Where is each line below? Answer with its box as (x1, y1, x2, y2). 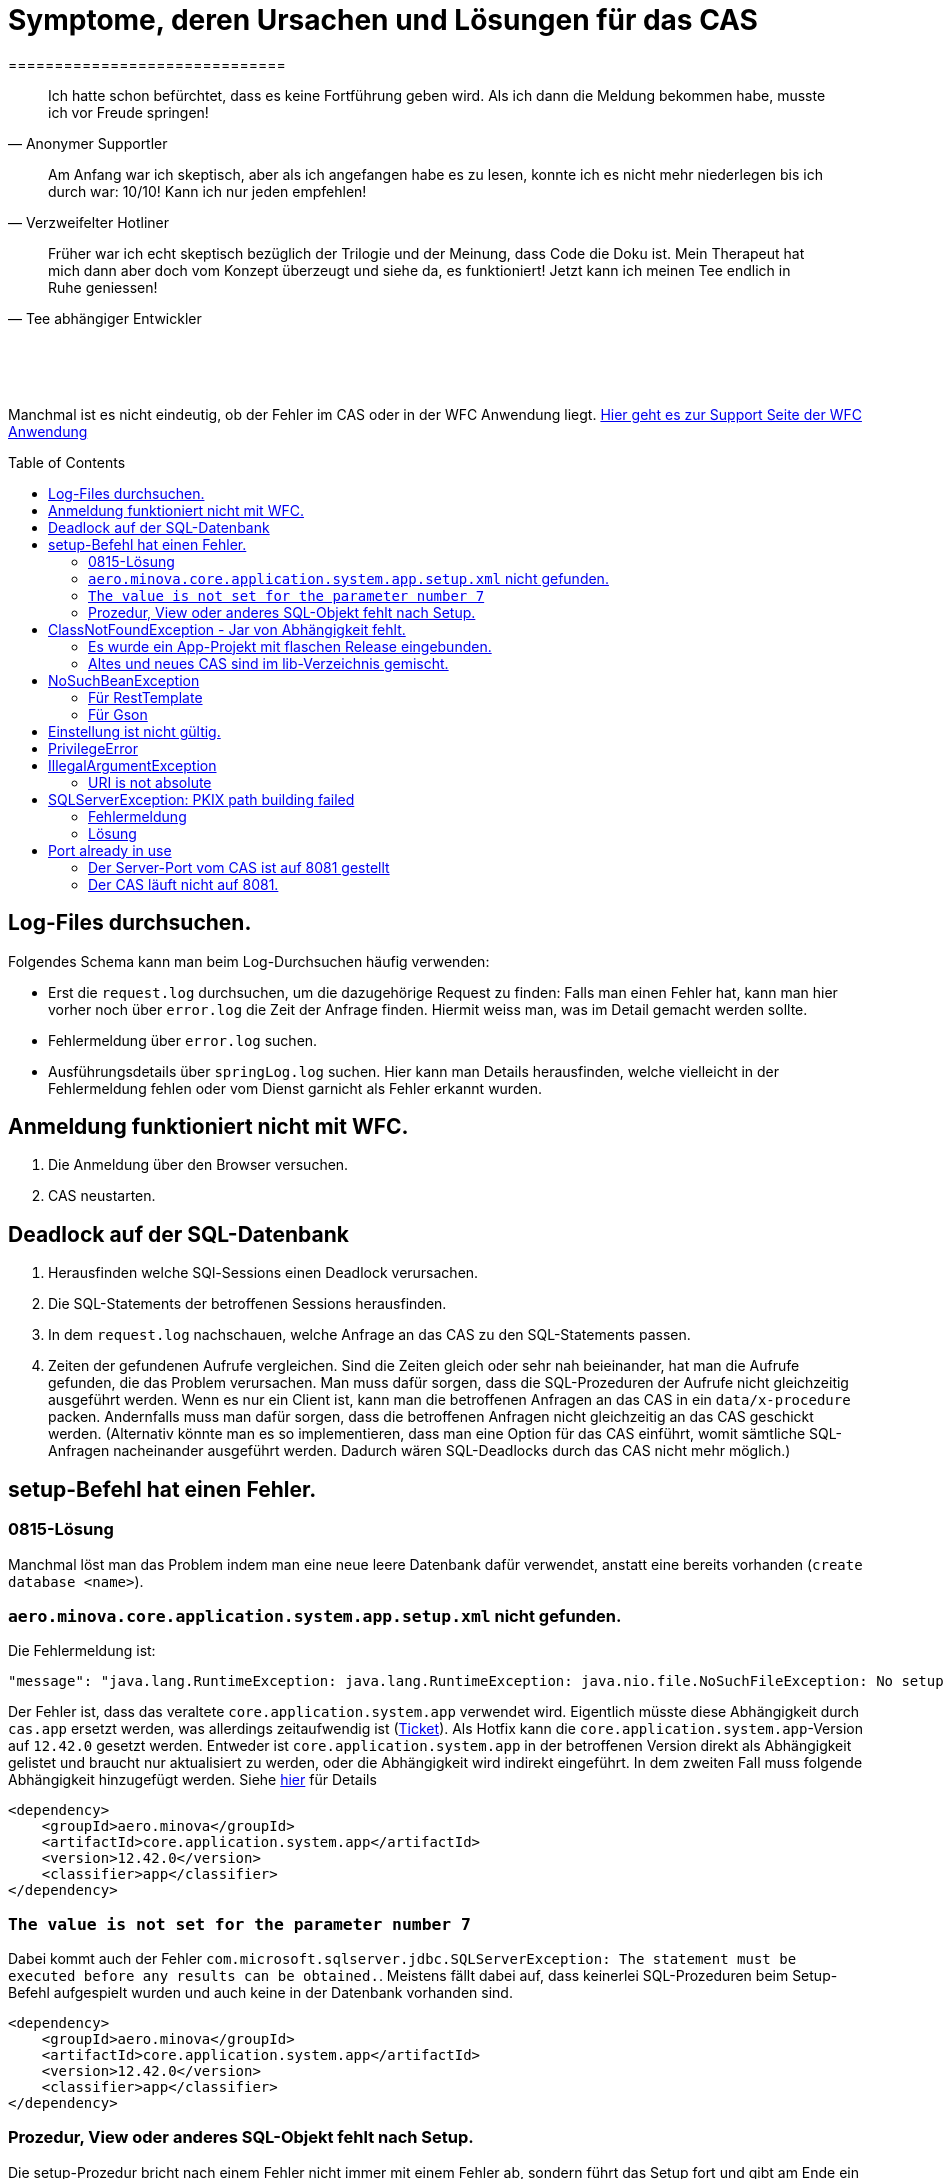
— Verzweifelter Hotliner (8, 213, 170, 231)
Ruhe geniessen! (48, 278, 158, 296)
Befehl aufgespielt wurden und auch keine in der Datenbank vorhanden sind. (8, 1984, 513, 2001)
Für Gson (88, 705, 148, 723)
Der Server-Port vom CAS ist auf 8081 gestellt (88, 858, 390, 876)
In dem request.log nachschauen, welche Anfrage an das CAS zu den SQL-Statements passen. (48, 1326, 691, 1344)
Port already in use (48, 841, 172, 859)
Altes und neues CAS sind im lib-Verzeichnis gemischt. (88, 654, 449, 672)
